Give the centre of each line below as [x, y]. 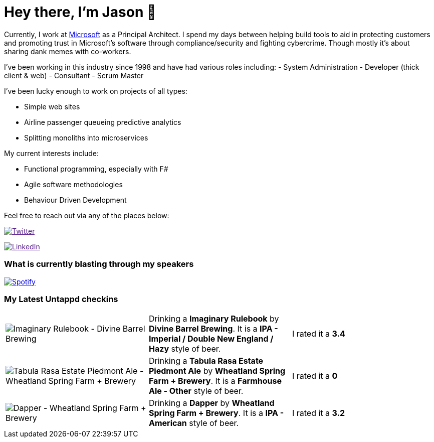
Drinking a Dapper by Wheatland [211, 403]
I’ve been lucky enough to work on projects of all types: [96, 91]
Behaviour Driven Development [75, 200]
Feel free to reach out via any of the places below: [87, 215]
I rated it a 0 [315, 376]
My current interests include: [51, 153]
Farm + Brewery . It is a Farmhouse [215, 381]
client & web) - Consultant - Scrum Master [74, 75]
